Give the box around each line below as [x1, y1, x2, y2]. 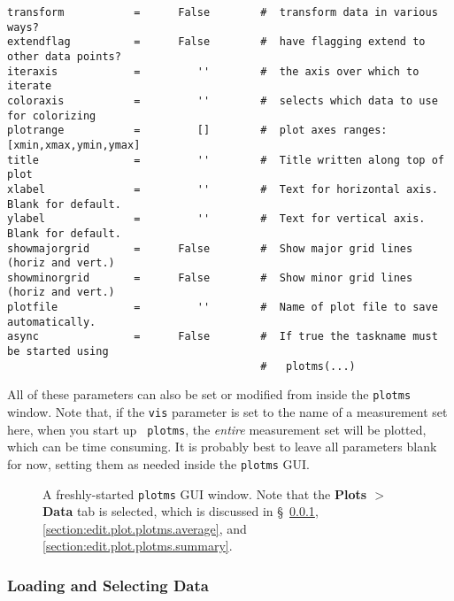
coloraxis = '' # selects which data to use [7, 94, 438, 107]
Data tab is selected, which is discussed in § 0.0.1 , [42, 502, 319, 520]
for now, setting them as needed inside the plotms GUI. [7, 454, 310, 473]
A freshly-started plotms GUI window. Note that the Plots [42, 484, 367, 503]
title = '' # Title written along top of [7, 153, 444, 166]
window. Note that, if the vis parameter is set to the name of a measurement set [7, 403, 448, 421]
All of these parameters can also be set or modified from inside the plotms [7, 385, 412, 404]
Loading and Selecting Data [7, 574, 209, 596]
